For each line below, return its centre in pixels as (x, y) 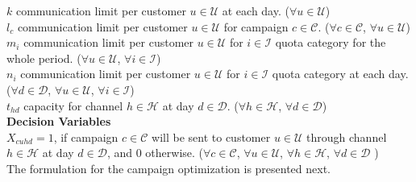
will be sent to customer (211, 136)
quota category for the (331, 42)
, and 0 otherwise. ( (155, 153)
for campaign (256, 26)
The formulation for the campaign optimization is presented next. (169, 168)
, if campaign (86, 136)
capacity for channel (73, 105)
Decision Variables (59, 121)
